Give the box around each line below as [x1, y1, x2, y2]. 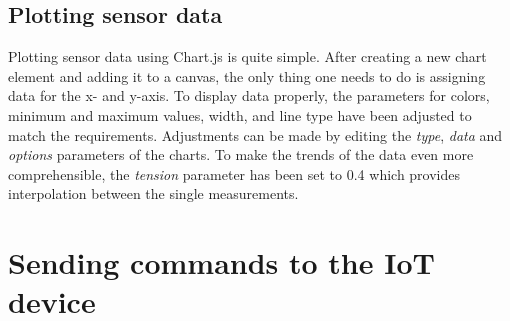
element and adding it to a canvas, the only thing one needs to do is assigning [8, 65, 486, 86]
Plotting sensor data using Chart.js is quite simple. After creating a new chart [8, 46, 487, 67]
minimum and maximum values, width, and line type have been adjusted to [8, 104, 472, 125]
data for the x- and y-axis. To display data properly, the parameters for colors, [8, 85, 490, 106]
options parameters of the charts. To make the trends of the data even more [8, 144, 474, 165]
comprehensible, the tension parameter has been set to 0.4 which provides [8, 163, 461, 184]
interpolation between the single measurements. [8, 183, 299, 204]
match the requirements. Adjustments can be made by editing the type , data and [8, 124, 503, 145]
